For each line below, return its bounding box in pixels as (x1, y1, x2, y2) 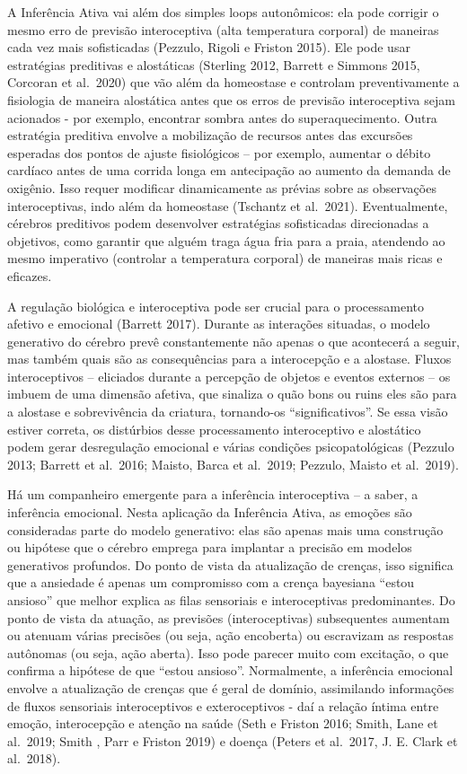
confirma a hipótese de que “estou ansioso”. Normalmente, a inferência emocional (7, 661, 454, 680)
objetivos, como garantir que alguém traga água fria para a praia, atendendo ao (7, 231, 445, 250)
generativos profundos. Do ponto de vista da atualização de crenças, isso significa (7, 555, 454, 574)
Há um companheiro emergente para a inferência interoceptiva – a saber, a (7, 485, 419, 504)
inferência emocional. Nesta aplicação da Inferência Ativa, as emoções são (7, 503, 412, 522)
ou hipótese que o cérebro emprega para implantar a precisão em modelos (7, 538, 412, 557)
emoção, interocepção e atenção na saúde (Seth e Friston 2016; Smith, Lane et (7, 714, 438, 733)
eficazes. (7, 266, 52, 285)
